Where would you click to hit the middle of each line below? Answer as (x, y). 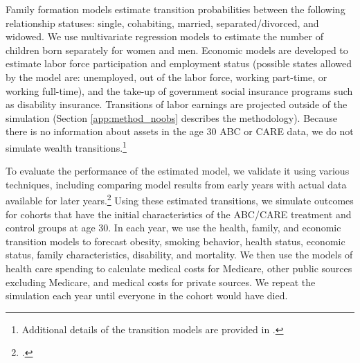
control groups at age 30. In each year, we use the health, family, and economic (173, 228)
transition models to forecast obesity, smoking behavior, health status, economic (175, 241)
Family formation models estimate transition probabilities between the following (175, 9)
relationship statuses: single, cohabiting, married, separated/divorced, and (162, 23)
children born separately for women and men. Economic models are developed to (177, 50)
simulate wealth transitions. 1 (66, 146)
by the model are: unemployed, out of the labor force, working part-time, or (166, 77)
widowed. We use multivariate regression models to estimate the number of (164, 36)
